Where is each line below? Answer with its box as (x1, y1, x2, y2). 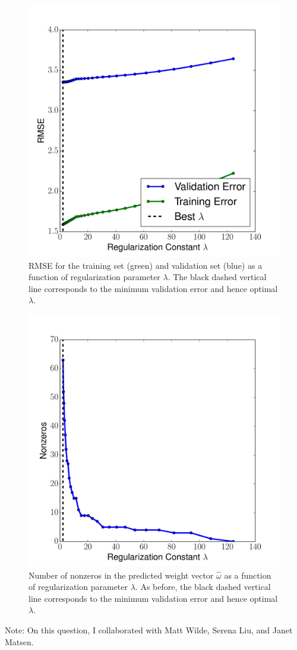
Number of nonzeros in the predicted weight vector (29, 569, 214, 581)
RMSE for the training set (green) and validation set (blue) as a (29, 259, 263, 271)
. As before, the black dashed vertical (135, 580, 271, 593)
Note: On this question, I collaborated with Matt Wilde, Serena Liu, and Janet (5, 623, 293, 636)
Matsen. (5, 635, 34, 648)
